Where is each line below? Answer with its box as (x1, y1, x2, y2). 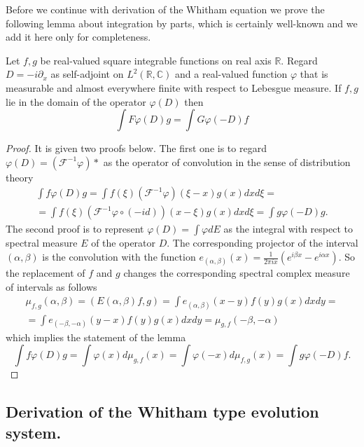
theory (6, 170, 34, 184)
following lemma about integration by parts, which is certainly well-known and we (6, 15, 358, 30)
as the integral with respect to (223, 221, 353, 236)
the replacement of (6, 266, 85, 280)
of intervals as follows (6, 279, 97, 294)
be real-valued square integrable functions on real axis (40, 53, 272, 67)
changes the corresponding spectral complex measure (123, 266, 350, 280)
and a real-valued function (175, 67, 288, 81)
